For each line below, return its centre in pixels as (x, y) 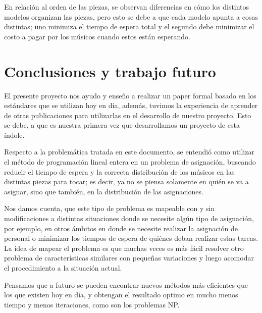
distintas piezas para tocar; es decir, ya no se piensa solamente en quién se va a (126, 181)
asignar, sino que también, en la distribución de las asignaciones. (104, 191)
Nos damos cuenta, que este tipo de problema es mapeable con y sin (110, 208)
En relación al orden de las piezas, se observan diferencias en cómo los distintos (127, 7)
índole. (14, 135)
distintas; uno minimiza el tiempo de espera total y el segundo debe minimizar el (129, 27)
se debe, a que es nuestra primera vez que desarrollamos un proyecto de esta (122, 125)
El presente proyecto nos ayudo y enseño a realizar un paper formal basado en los (130, 95)
